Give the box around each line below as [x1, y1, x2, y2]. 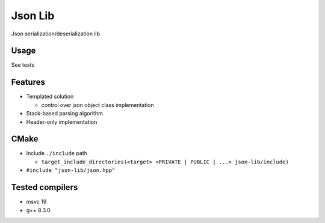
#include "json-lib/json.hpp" [26, 167, 116, 174]
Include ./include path [26, 150, 87, 157]
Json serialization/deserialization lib [11, 30, 101, 37]
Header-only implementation [26, 118, 97, 126]
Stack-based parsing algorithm [26, 110, 104, 117]
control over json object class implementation [41, 101, 155, 108]
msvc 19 [26, 198, 47, 206]
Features [11, 77, 45, 87]
